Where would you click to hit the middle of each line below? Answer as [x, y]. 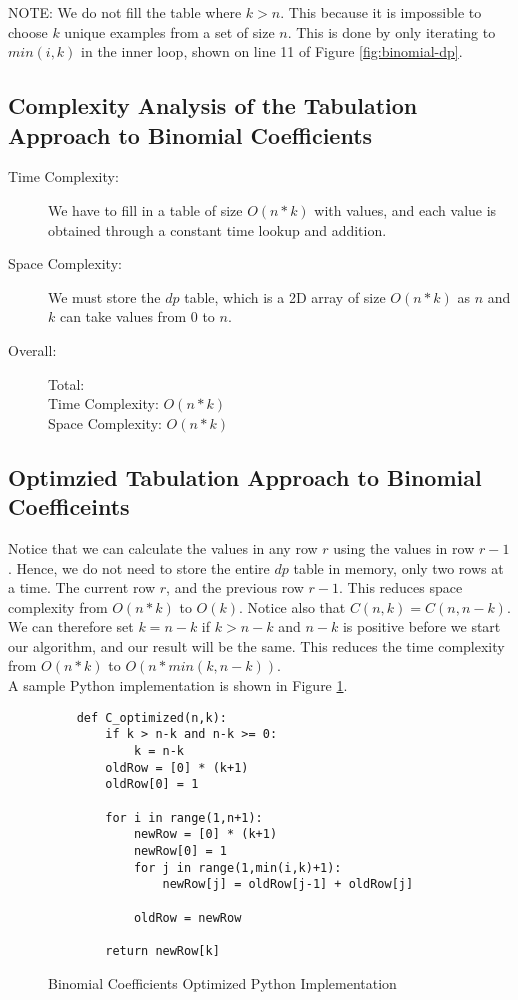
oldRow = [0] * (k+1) [177, 767]
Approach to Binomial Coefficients [190, 134]
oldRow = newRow [187, 917]
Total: [66, 383]
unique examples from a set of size [169, 31]
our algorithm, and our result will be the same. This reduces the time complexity [256, 645]
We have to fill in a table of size [145, 209]
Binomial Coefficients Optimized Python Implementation [222, 982]
